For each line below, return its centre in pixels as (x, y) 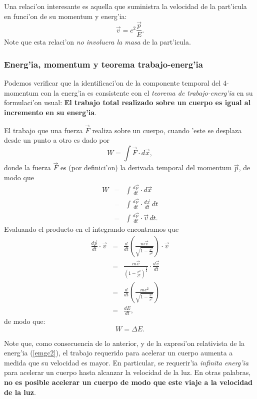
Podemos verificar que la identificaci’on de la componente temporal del (112, 83)
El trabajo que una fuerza (43, 130)
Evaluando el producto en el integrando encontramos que (91, 229)
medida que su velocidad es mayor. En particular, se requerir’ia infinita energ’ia (126, 362)
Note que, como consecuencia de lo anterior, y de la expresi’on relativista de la (124, 343)
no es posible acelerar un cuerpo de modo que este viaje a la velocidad (128, 382)
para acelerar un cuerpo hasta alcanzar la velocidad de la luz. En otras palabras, (127, 372)
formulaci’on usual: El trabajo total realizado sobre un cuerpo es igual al (127, 102)
